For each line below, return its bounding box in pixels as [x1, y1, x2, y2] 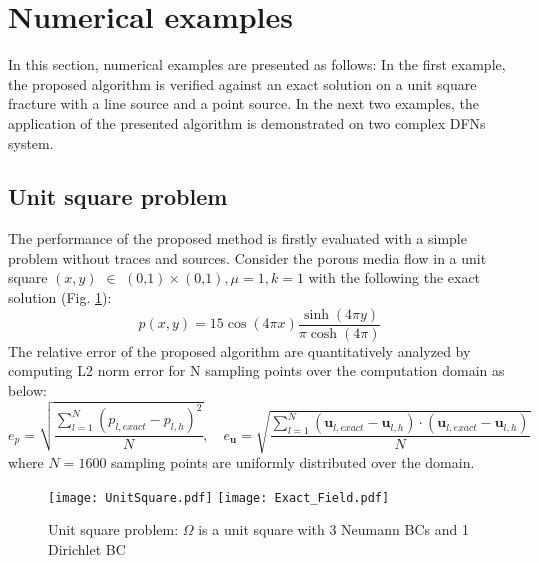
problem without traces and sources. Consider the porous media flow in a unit [8, 247, 487, 268]
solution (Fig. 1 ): [8, 287, 112, 308]
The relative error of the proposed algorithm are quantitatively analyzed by [8, 340, 471, 361]
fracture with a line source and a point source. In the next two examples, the [8, 93, 479, 114]
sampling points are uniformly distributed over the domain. [111, 452, 475, 473]
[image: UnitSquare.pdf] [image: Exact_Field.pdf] [48, 490, 390, 505]
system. [8, 132, 54, 153]
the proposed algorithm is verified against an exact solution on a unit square [8, 73, 477, 94]
